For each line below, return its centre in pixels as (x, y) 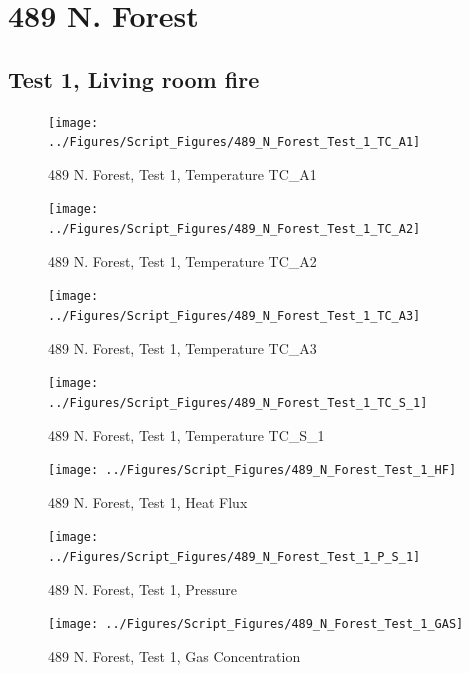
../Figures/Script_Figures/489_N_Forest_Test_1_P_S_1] (234, 557)
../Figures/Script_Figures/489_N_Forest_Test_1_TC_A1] (234, 142)
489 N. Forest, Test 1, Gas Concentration (174, 656)
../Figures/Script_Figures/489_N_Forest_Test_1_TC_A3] (234, 316)
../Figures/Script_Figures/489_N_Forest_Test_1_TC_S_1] (238, 402)
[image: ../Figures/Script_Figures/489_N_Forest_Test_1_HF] (252, 470)
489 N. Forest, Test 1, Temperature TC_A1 (182, 173)
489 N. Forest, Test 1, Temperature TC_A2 (182, 260)
